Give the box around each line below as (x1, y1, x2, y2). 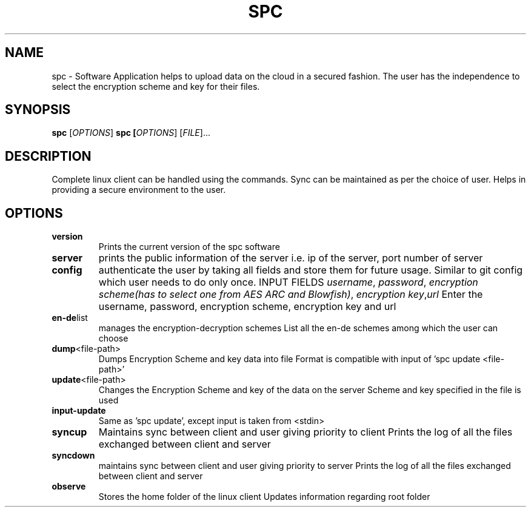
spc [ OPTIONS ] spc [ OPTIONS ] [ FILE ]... (52, 127, 211, 138)
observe (52, 481, 86, 492)
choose (98, 333, 129, 344)
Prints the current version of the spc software (98, 241, 280, 252)
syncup (52, 426, 87, 439)
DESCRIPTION (5, 148, 92, 164)
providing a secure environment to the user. (52, 184, 226, 195)
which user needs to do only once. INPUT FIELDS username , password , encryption (98, 276, 478, 289)
